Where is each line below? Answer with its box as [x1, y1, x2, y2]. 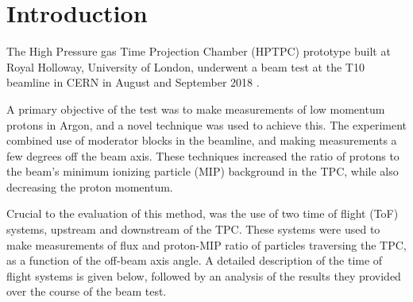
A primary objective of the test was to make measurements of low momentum [6, 100, 385, 117]
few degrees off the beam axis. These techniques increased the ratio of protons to [6, 147, 399, 164]
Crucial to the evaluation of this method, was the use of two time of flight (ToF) [6, 205, 399, 222]
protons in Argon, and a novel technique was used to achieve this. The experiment [6, 116, 407, 133]
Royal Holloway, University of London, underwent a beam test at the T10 [6, 58, 365, 75]
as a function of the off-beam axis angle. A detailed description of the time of [6, 252, 383, 269]
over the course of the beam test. [6, 283, 167, 300]
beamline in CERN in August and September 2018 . [6, 74, 260, 91]
